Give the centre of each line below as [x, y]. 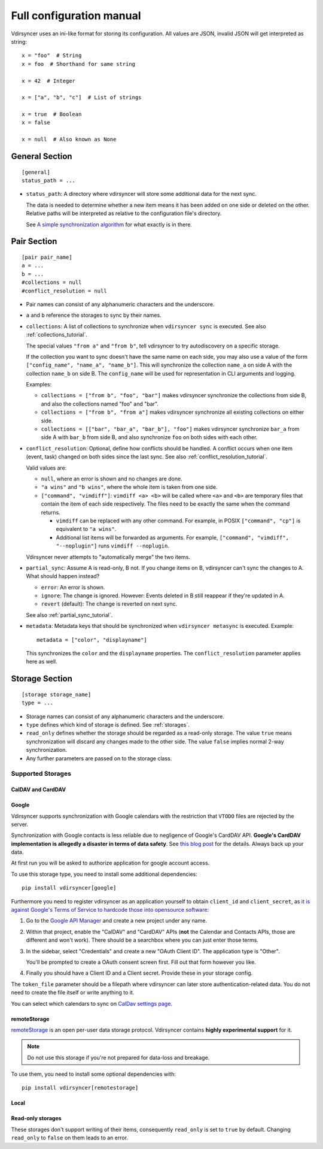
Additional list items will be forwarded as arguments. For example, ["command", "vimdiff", [173, 537]
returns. [51, 512]
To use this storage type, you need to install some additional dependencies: [104, 874]
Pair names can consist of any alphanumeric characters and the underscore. [120, 304]
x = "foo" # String [52, 56]
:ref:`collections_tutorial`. [57, 335]
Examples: [39, 385]
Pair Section [34, 242]
